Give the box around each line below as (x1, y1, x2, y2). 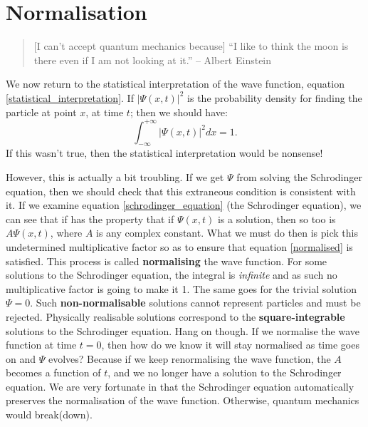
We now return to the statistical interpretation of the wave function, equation (6, 76, 345, 91)
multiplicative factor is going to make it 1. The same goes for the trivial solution (6, 281, 357, 296)
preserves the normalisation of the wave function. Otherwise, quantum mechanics (6, 393, 359, 408)
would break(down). (6, 407, 93, 422)
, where (50, 225, 83, 240)
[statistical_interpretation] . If (6, 90, 134, 105)
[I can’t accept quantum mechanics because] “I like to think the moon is (33, 38, 349, 53)
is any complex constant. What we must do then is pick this (96, 225, 358, 240)
